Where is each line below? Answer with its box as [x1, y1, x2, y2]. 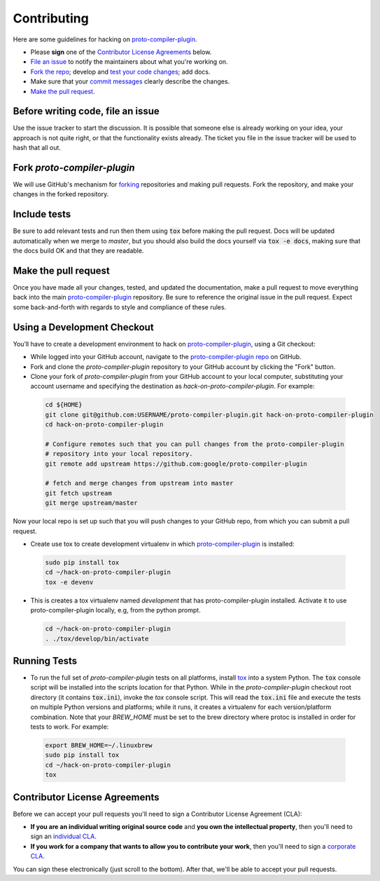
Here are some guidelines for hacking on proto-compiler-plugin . [13, 35, 197, 43]
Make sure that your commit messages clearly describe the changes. [30, 77, 230, 86]
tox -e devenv [45, 578, 94, 586]
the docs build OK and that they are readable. [13, 246, 144, 255]
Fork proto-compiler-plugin [13, 162, 136, 173]
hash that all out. [13, 144, 61, 152]
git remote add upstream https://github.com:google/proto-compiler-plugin [45, 459, 308, 468]
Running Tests [13, 654, 77, 666]
